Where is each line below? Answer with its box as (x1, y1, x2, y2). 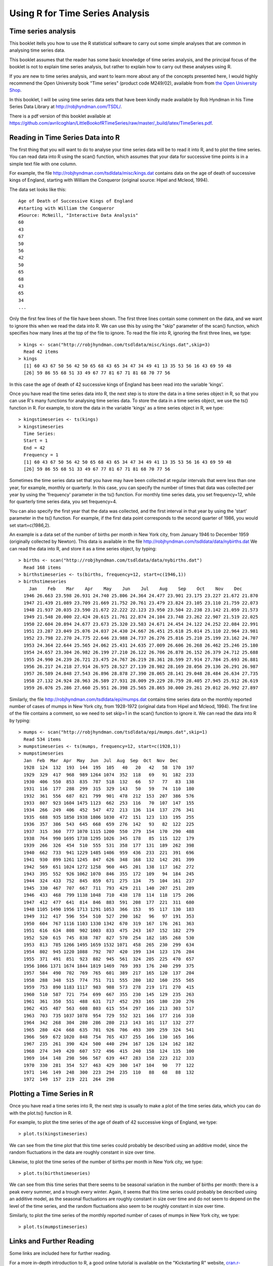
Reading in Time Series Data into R (9, 133, 120, 142)
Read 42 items (23, 349, 59, 354)
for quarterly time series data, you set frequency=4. (9, 499, 117, 505)
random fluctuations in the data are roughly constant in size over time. (9, 1150, 156, 1156)
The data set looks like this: (9, 186, 67, 192)
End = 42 (23, 445, 45, 451)
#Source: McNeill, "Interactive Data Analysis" (18, 213, 139, 218)
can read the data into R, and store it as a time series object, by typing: (9, 545, 157, 551)
